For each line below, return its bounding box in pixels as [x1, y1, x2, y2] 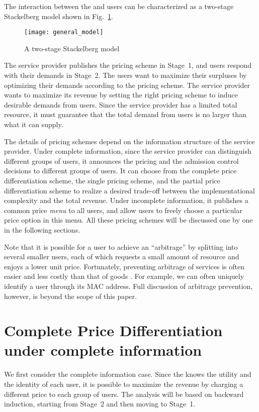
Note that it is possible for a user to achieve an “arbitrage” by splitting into [4, 241, 238, 252]
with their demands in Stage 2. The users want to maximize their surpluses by [4, 70, 247, 80]
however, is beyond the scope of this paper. [4, 290, 137, 301]
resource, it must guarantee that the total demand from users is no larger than [4, 109, 246, 120]
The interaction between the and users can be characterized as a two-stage [4, 1, 234, 11]
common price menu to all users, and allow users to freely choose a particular [4, 204, 242, 215]
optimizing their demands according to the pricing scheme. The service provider [4, 79, 250, 90]
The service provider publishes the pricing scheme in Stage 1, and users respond [4, 60, 251, 70]
